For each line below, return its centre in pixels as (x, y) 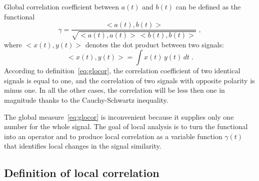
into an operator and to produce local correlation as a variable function (113, 136)
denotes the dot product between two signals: (154, 44)
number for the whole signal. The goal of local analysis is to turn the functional (126, 126)
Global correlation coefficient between (61, 6)
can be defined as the (208, 6)
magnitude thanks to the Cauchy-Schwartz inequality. (86, 100)
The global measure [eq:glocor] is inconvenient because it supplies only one (119, 116)
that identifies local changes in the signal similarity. (83, 146)
